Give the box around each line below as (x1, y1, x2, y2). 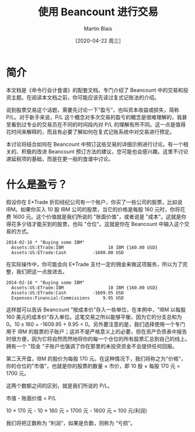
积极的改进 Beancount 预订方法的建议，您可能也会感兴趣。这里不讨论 (21, 148, 189, 155)
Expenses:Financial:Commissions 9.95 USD (11, 295, 124, 301)
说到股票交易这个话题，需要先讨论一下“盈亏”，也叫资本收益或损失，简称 (6, 106, 180, 113)
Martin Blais (83, 25, 113, 32)
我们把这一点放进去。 (16, 268, 68, 275)
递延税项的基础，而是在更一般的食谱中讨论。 (6, 155, 114, 162)
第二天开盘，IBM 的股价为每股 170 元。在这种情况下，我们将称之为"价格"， (6, 355, 186, 362)
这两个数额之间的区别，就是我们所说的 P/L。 (6, 382, 113, 389)
